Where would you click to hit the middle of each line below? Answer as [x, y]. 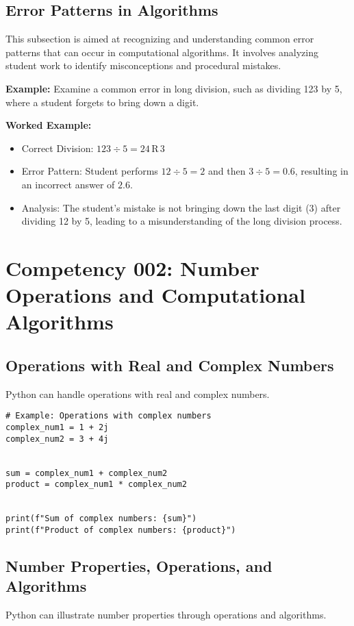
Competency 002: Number [132, 267]
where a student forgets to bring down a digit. [102, 102]
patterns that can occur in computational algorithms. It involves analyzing [162, 52]
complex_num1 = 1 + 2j [57, 427]
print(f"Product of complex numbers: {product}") [121, 530]
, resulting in [321, 171]
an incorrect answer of [68, 184]
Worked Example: [49, 125]
